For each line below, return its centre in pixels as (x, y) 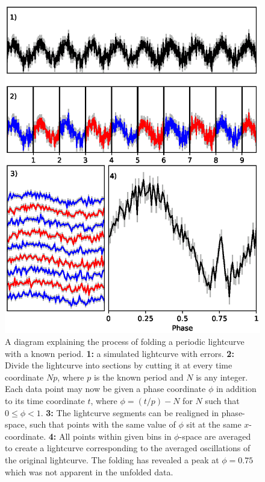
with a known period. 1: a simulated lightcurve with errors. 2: (120, 353)
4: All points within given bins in (110, 436)
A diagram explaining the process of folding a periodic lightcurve (125, 341)
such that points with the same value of (103, 424)
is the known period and (139, 377)
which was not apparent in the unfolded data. (89, 471)
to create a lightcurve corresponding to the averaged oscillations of (128, 448)
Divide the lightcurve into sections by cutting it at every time (119, 365)
